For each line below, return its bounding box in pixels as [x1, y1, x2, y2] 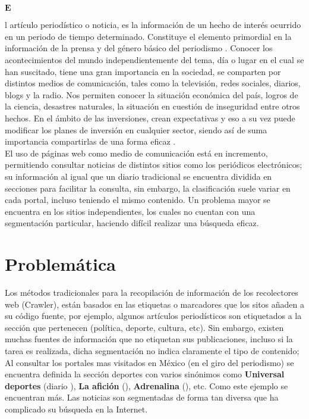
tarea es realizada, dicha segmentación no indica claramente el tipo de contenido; [5, 344, 299, 357]
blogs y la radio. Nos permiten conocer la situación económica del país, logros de [5, 88, 298, 101]
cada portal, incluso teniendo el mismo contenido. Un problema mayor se [5, 193, 270, 206]
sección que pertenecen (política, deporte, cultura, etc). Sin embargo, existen [5, 321, 284, 333]
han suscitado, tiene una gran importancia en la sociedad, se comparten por [5, 65, 281, 77]
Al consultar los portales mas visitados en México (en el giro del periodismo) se [5, 356, 294, 368]
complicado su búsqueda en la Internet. [5, 402, 148, 415]
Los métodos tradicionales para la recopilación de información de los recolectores [5, 286, 298, 298]
